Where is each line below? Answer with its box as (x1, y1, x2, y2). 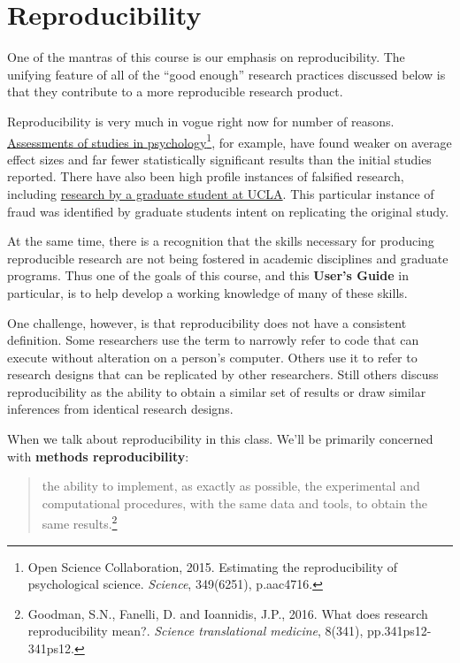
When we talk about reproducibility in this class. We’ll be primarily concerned (7, 430, 433, 448)
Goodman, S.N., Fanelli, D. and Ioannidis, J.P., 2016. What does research (27, 604, 428, 622)
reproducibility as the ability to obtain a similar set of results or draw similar (7, 382, 426, 400)
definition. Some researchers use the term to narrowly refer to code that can (7, 331, 419, 349)
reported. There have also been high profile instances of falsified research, (7, 167, 404, 186)
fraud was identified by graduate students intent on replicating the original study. (7, 202, 449, 220)
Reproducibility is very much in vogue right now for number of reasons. (7, 111, 395, 130)
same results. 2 (42, 512, 118, 533)
